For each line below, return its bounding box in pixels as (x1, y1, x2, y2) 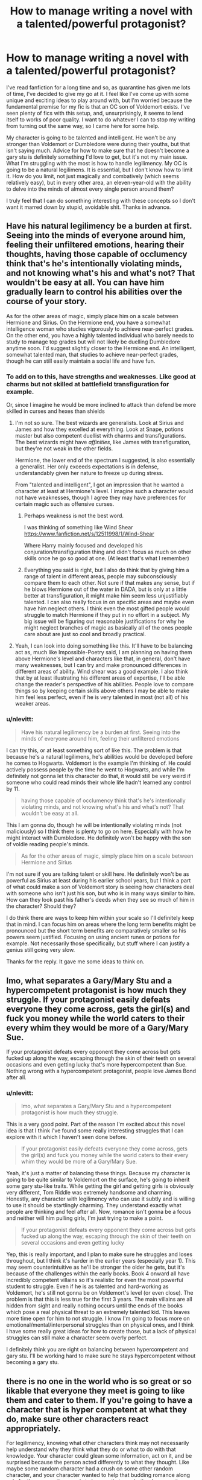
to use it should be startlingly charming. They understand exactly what (6, 1202, 181, 1209)
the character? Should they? (6, 902, 77, 910)
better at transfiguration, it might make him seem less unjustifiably (24, 592, 189, 599)
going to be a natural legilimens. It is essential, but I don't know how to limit (6, 166, 193, 173)
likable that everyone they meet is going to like (6, 1385, 185, 1395)
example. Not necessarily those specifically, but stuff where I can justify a (6, 940, 190, 947)
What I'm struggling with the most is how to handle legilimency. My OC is (6, 159, 188, 167)
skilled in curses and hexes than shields (6, 407, 106, 415)
